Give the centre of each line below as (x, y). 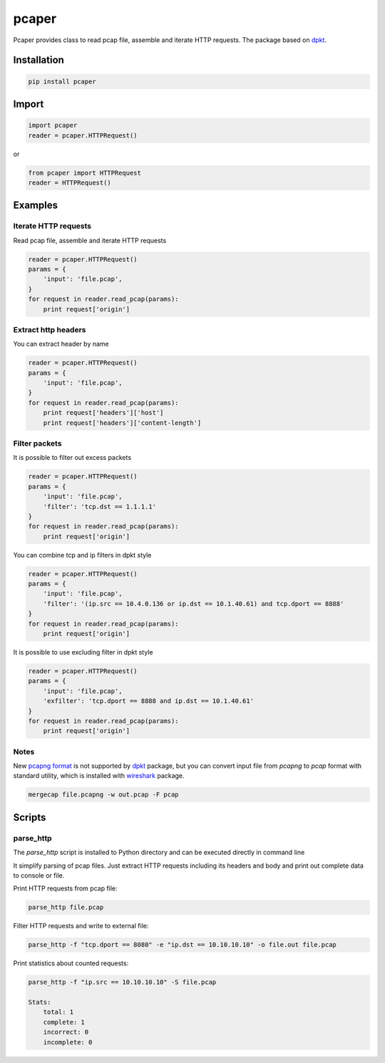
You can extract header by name (61, 344)
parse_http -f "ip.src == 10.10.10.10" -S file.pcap (122, 982)
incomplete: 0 (68, 1042)
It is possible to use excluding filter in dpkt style (83, 652)
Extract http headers (50, 329)
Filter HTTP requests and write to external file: (81, 926)
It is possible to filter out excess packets (72, 458)
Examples (36, 206)
